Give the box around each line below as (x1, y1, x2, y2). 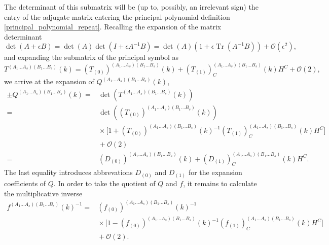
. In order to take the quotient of (53, 178, 156, 188)
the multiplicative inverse (4, 188, 83, 198)
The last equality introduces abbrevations (4, 167, 133, 178)
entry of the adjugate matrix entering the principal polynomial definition (4, 11, 230, 22)
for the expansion (188, 167, 242, 178)
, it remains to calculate (183, 178, 257, 188)
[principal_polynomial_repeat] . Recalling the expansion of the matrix (4, 21, 222, 32)
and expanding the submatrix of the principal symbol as (4, 52, 179, 62)
